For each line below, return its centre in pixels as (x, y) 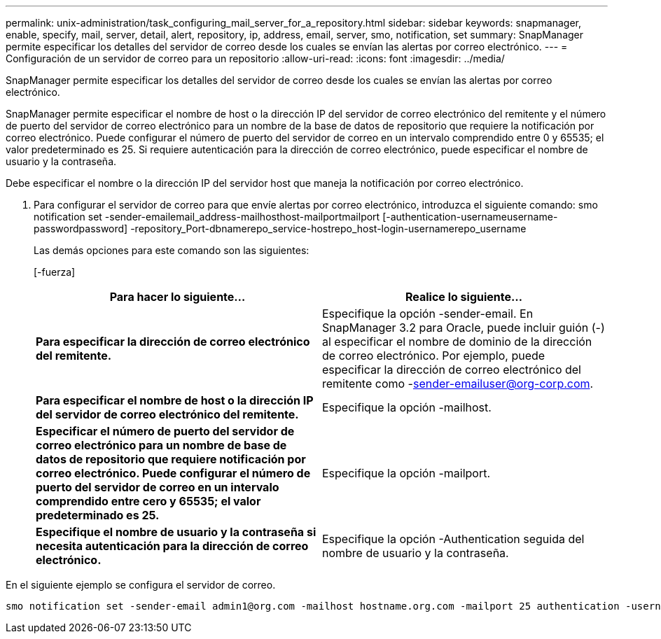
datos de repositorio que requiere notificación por (171, 459)
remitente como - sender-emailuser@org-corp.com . (458, 384)
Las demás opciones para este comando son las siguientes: (172, 250)
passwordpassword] (81, 229)
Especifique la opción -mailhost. (407, 407)
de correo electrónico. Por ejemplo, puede (434, 356)
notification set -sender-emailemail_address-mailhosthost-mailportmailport (207, 217)
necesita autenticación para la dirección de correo (172, 546)
